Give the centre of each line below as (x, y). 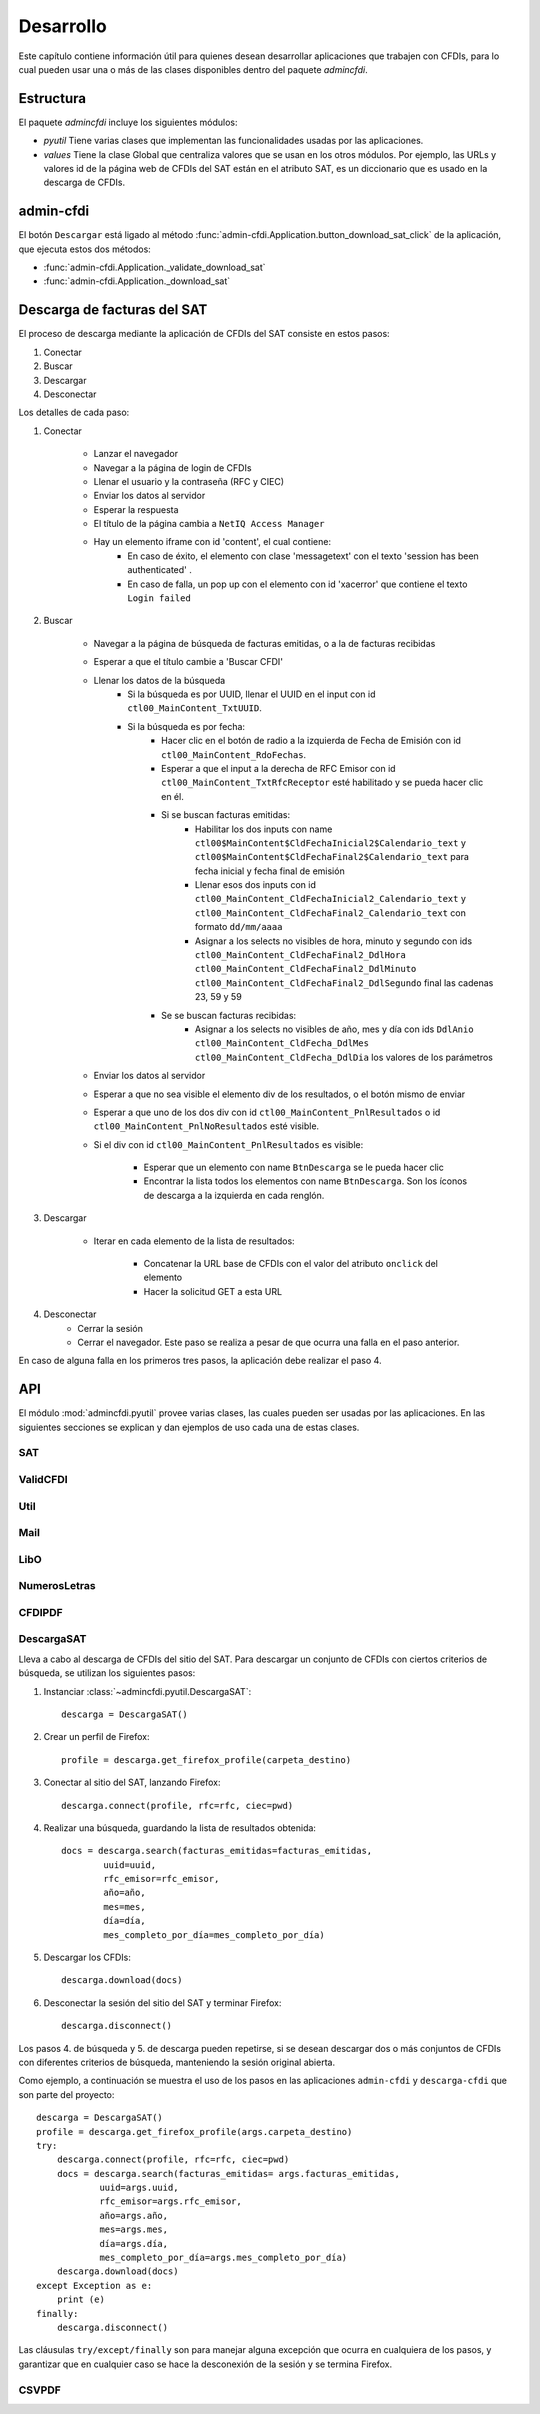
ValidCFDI (43, 1480)
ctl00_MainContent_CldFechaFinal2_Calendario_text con (331, 912)
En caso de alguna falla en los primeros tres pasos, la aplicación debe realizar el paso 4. (200, 1361)
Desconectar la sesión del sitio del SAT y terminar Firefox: (162, 2002)
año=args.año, (134, 2215)
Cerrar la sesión (110, 1328)
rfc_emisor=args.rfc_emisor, (170, 2201)
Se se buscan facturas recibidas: (229, 1015)
